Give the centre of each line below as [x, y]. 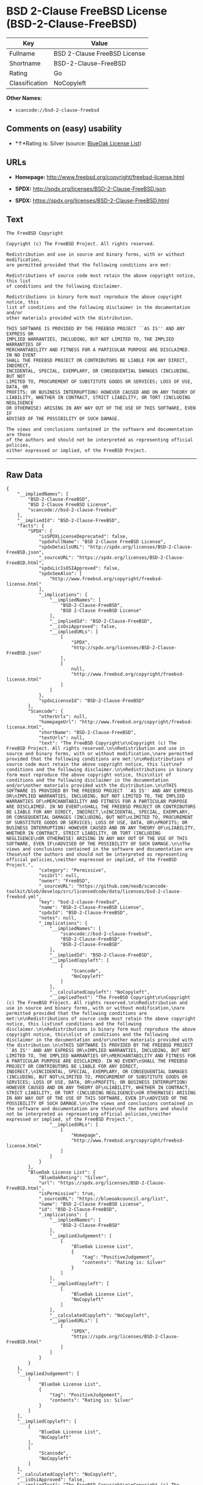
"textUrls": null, [62, 738]
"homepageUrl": [58, 722]
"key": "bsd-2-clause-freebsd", [79, 902]
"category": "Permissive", [72, 870]
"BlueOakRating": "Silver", [74, 1178]
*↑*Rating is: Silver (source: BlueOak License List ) [78, 143]
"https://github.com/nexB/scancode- [123, 886]
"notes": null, [58, 918]
